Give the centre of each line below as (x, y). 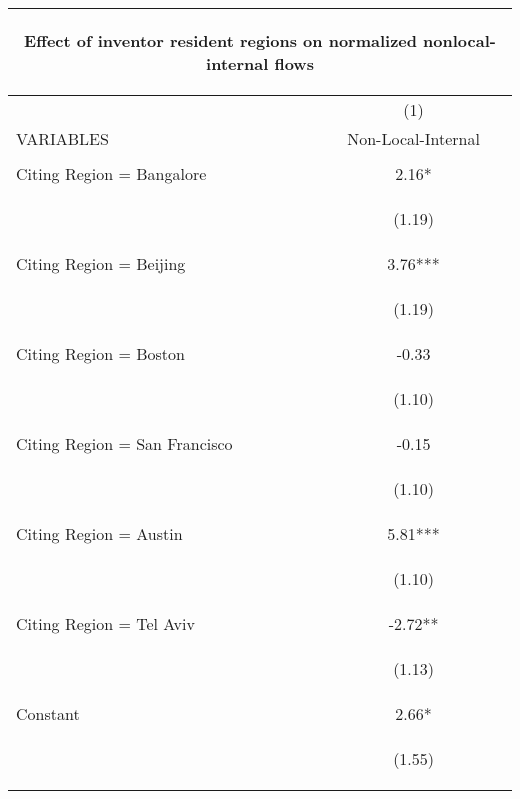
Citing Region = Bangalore (111, 173)
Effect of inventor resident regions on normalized (220, 40)
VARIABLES (62, 138)
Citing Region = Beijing (101, 263)
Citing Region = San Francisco (124, 443)
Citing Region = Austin (99, 533)
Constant (48, 713)
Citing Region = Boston (100, 353)
